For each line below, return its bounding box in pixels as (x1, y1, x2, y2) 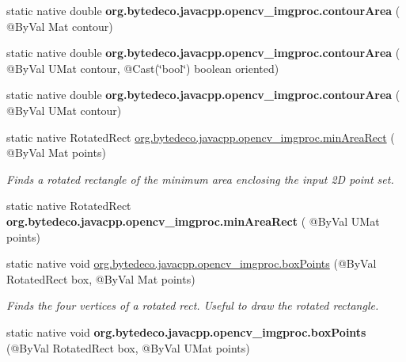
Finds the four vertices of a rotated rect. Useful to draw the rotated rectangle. (6, 297, 379, 314)
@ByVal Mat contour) (6, 17, 113, 34)
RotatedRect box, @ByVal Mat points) (6, 270, 195, 287)
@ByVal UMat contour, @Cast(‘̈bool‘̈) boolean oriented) (6, 59, 279, 76)
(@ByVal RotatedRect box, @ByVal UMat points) (6, 339, 250, 356)
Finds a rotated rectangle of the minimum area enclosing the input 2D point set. (6, 170, 394, 187)
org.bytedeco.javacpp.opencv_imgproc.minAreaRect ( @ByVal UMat (6, 212, 380, 229)
